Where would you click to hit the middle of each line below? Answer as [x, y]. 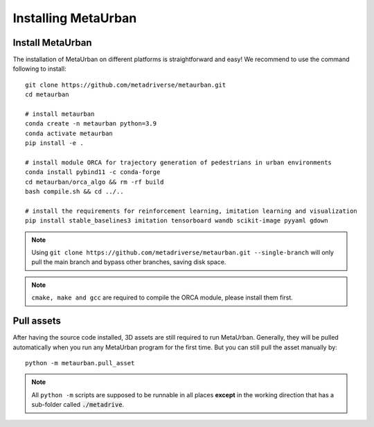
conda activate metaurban [69, 133]
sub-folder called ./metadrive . [78, 405]
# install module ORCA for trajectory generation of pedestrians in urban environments [179, 162]
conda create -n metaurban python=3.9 [91, 124]
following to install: [39, 69]
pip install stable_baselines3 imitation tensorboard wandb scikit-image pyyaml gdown [177, 221]
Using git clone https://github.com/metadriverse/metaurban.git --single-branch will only [182, 252]
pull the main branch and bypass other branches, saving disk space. [129, 262]
